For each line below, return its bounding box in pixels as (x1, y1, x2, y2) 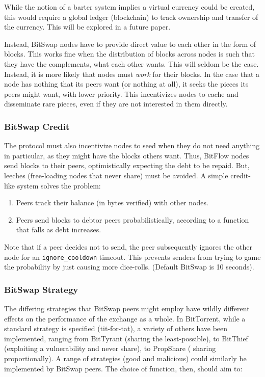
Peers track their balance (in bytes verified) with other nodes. (16, 197, 208, 208)
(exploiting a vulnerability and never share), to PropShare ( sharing (4, 343, 216, 354)
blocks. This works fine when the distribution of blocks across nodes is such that (4, 48, 255, 59)
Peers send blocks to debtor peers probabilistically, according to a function (16, 214, 249, 225)
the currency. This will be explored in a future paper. (4, 21, 171, 32)
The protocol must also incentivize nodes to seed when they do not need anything (4, 140, 260, 151)
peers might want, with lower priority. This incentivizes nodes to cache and (4, 88, 238, 99)
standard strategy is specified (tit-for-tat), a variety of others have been (4, 323, 228, 334)
